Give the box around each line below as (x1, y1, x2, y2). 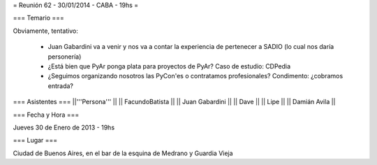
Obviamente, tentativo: (13, 27, 78, 35)
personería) (47, 52, 82, 61)
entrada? (47, 81, 73, 90)
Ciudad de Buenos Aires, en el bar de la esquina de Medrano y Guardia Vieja (13, 149, 233, 157)
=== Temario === (13, 14, 64, 22)
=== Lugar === (13, 136, 58, 145)
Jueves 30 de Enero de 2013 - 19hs (13, 123, 115, 131)
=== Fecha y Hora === (13, 110, 80, 119)
